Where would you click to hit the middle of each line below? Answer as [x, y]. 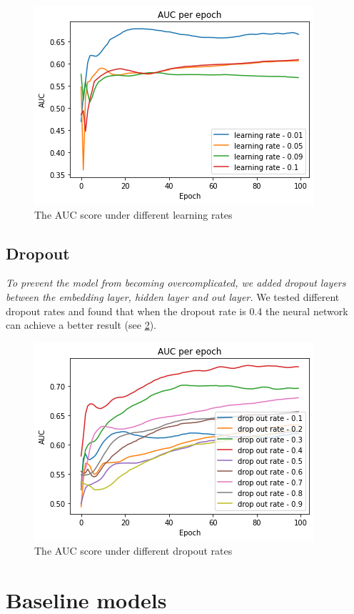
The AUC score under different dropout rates [133, 551]
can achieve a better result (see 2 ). [81, 325]
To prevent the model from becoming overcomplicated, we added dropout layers [176, 283]
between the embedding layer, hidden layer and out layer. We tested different [173, 296]
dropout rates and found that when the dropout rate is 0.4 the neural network [177, 311]
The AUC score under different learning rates [133, 214]
